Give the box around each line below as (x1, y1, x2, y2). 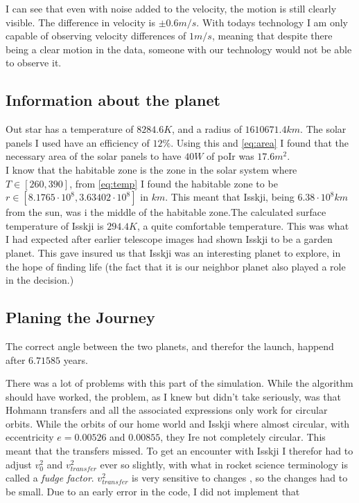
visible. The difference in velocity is (6, 15, 156, 29)
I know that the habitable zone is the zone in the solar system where (6, 162, 297, 176)
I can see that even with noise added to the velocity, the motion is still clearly (6, 1, 337, 15)
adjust (6, 457, 32, 471)
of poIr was (207, 149, 254, 163)
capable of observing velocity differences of (6, 28, 186, 43)
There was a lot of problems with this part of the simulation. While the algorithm (6, 376, 353, 390)
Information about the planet (6, 89, 220, 111)
